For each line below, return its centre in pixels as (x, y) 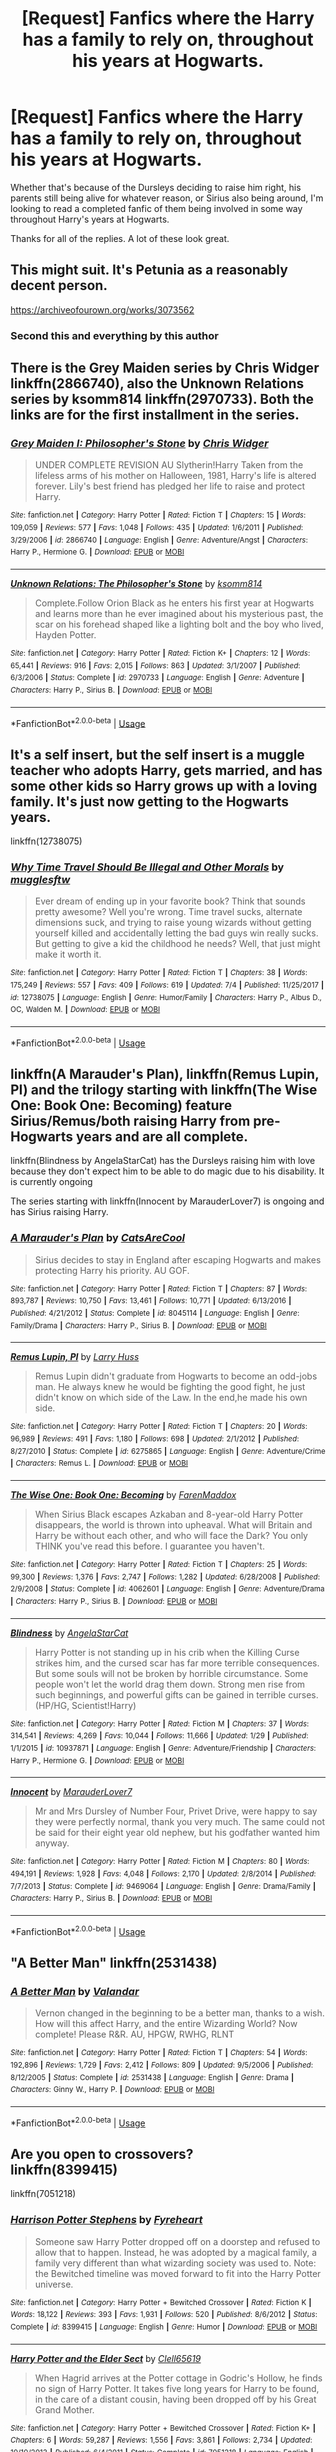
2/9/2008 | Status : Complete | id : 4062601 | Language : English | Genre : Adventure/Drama (167, 1589)
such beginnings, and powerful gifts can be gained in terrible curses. (176, 1694)
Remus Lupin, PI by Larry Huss (75, 1357)
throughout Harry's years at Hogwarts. (90, 219)
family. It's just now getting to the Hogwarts (149, 801)
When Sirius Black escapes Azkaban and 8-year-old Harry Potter (169, 1514)
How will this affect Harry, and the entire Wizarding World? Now (166, 2024)
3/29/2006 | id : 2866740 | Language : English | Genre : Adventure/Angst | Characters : (159, 540)
